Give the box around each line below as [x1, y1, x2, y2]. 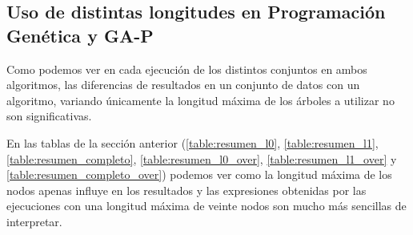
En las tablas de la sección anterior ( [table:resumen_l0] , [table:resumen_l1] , [6, 134, 379, 151]
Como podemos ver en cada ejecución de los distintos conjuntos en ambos [6, 60, 367, 77]
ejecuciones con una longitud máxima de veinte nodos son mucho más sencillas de [6, 197, 407, 214]
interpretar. [6, 213, 62, 229]
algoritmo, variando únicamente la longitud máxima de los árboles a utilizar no [6, 91, 395, 108]
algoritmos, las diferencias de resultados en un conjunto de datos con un [6, 76, 360, 93]
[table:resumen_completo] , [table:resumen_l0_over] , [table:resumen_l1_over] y [6, 150, 397, 167]
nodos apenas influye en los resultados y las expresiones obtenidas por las [6, 181, 367, 198]
